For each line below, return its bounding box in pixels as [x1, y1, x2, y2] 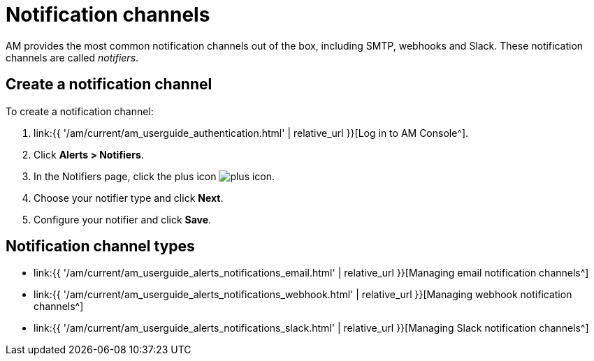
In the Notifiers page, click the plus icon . [34, 170, 275, 182]
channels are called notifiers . [6, 51, 139, 64]
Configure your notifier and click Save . [34, 213, 212, 226]
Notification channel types [6, 237, 195, 256]
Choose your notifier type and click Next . [34, 191, 224, 204]
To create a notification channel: [6, 105, 154, 117]
